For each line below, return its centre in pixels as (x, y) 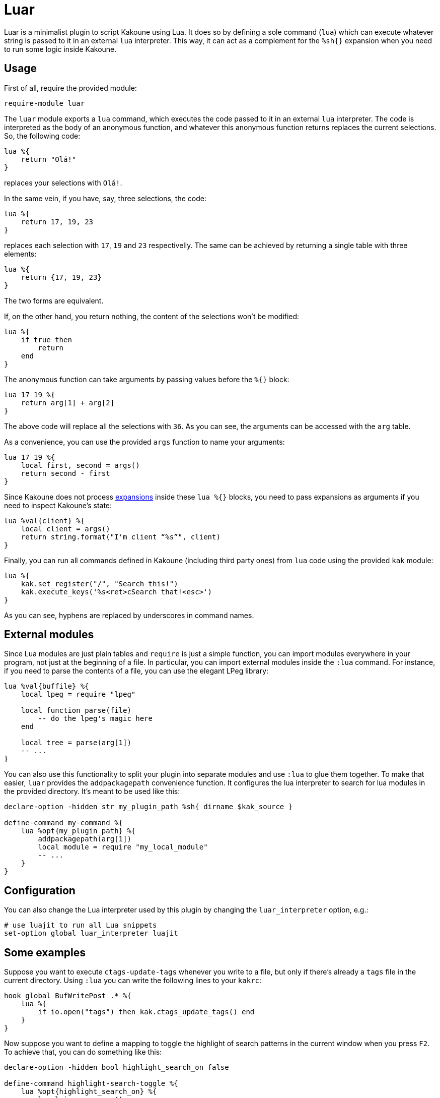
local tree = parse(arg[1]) (76, 743)
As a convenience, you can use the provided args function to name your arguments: (144, 442)
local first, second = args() (80, 465)
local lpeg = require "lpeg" (78, 694)
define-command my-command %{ (64, 823)
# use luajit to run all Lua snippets (81, 925)
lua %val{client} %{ (45, 521)
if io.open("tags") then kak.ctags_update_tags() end (146, 1012)
